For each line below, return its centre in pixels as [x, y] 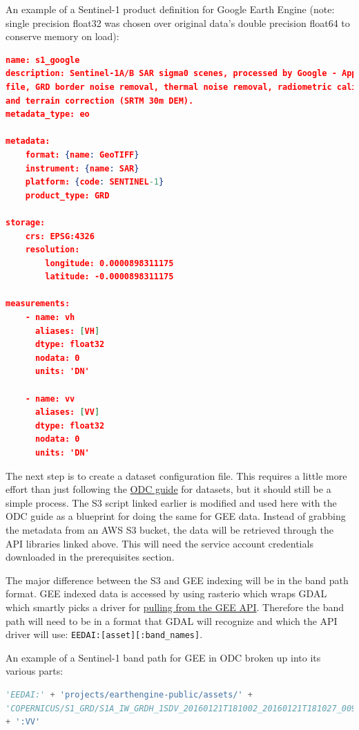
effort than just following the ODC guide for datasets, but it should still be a [168, 489]
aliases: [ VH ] [67, 331]
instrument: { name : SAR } [82, 168]
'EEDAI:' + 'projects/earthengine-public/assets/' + [129, 694]
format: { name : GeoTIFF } [82, 155]
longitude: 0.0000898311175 [109, 263]
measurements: [38, 304]
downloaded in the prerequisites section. [90, 557]
